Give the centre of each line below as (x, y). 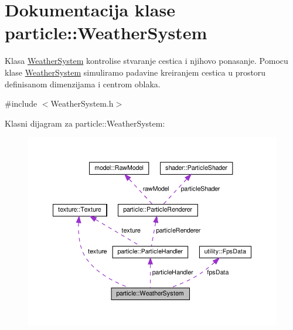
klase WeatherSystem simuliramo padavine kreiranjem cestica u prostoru (135, 72)
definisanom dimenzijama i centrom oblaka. (83, 84)
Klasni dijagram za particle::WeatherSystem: (85, 123)
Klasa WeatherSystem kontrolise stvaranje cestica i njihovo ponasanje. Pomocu (146, 61)
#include (21, 103)
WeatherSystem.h (82, 103)
